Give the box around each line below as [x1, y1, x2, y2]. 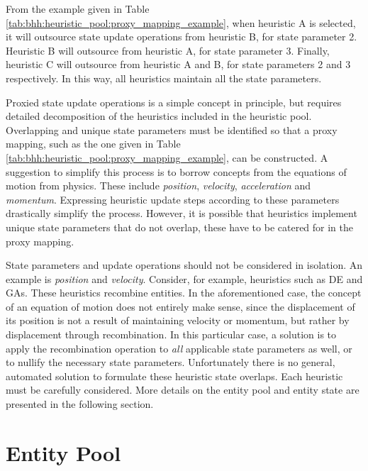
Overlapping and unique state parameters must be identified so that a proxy [6, 122, 338, 137]
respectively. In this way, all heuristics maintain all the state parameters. [6, 70, 322, 85]
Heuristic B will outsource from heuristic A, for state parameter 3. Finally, [6, 43, 330, 57]
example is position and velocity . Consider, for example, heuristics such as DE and [6, 271, 363, 286]
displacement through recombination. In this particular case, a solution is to [6, 327, 337, 342]
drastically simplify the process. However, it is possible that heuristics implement [6, 206, 357, 221]
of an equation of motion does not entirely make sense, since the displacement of [6, 299, 355, 314]
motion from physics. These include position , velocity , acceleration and [6, 178, 311, 193]
